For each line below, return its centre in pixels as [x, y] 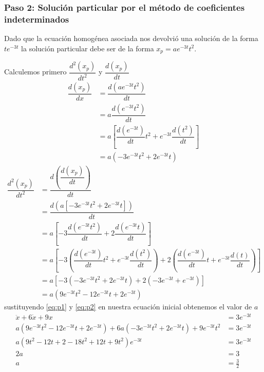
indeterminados [37, 19]
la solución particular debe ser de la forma [88, 48]
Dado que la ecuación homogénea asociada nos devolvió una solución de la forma [131, 38]
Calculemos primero [35, 72]
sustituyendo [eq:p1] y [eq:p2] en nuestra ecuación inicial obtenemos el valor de [128, 306]
